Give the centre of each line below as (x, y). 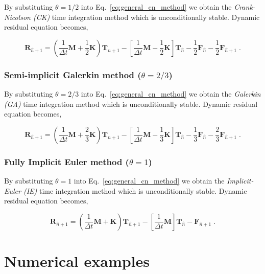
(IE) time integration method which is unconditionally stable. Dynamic (135, 190)
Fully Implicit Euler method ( (67, 161)
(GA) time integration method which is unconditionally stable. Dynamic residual (131, 104)
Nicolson (17, 17)
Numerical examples (77, 261)
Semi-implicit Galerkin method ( (73, 74)
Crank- (245, 7)
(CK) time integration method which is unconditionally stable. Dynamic (146, 17)
